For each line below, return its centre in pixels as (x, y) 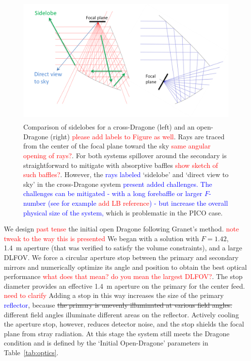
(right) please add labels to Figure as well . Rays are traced (137, 136)
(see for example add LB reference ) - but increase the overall (138, 203)
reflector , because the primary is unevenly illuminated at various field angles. (118, 304)
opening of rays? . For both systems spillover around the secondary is (125, 156)
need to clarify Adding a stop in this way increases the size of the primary (114, 295)
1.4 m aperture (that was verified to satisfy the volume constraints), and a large (123, 248)
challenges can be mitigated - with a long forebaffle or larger (113, 193)
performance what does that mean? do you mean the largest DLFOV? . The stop (123, 276)
